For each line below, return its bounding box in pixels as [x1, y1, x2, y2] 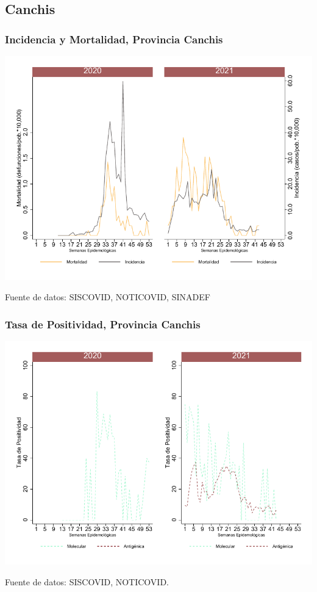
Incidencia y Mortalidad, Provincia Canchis [5, 31, 223, 46]
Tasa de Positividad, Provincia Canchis [5, 316, 201, 331]
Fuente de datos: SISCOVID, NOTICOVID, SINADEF [5, 291, 210, 303]
